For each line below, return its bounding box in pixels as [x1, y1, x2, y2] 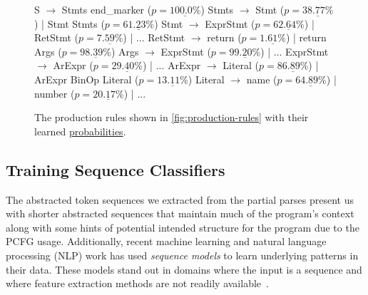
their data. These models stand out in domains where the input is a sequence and [6, 262, 362, 276]
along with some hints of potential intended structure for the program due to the [6, 219, 359, 234]
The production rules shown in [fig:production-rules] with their [34, 110, 309, 125]
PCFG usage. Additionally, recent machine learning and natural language [6, 234, 327, 249]
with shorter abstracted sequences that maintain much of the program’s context [6, 206, 354, 221]
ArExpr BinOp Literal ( [34, 71, 139, 86]
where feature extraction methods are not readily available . [6, 276, 269, 291]
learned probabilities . [34, 123, 126, 138]
